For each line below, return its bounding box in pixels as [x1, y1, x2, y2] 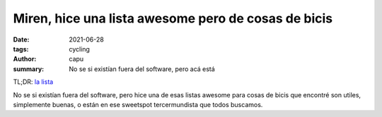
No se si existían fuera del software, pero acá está [69, 64, 215, 73]
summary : [13, 64, 45, 73]
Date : [13, 35, 30, 44]
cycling [69, 44, 90, 53]
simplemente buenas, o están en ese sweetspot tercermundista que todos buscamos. [13, 100, 263, 109]
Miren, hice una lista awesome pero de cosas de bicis [13, 11, 333, 26]
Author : [13, 55, 37, 63]
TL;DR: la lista [13, 78, 54, 86]
